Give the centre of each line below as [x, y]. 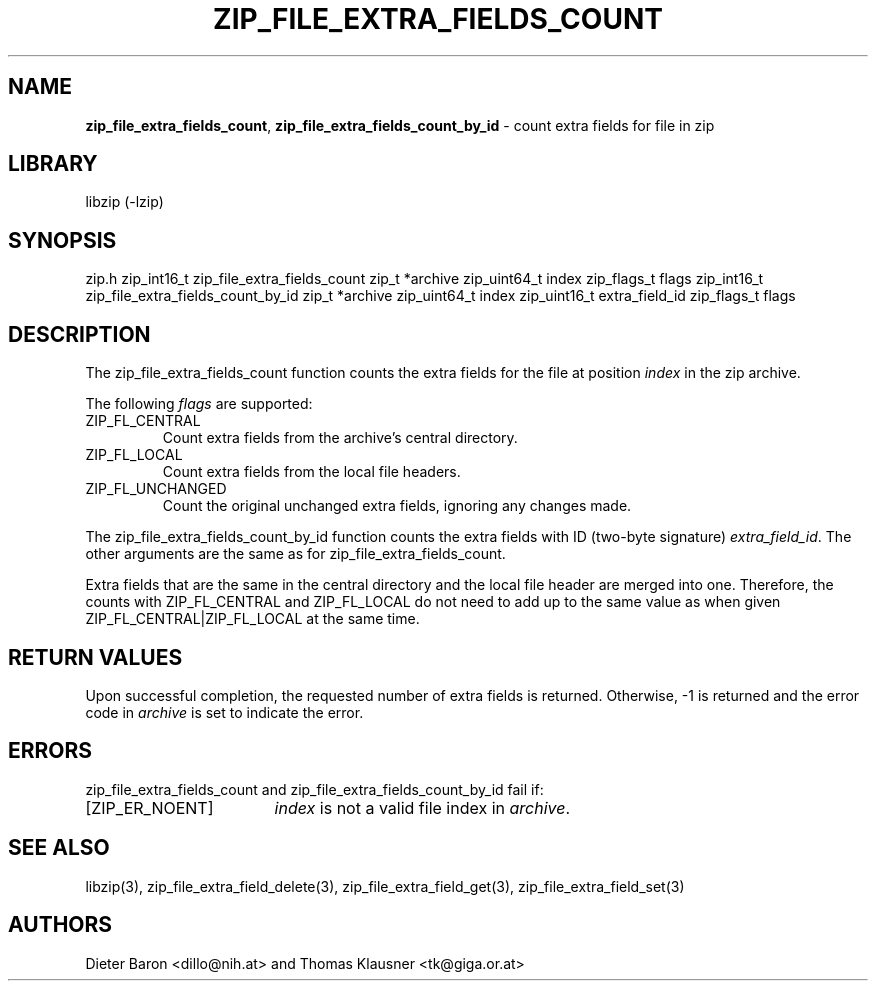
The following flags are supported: [199, 404]
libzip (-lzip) [124, 202]
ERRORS [50, 751]
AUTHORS [60, 925]
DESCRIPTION [79, 334]
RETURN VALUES [95, 657]
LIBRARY [53, 164]
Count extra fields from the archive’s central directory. [340, 438]
